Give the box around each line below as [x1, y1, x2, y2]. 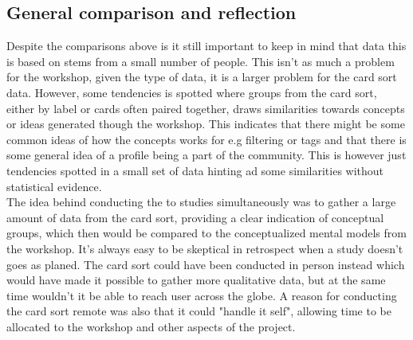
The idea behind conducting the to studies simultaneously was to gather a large [6, 193, 396, 210]
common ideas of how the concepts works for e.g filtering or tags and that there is [6, 131, 407, 147]
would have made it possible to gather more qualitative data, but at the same [6, 272, 386, 288]
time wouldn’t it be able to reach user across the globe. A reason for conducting [6, 287, 397, 303]
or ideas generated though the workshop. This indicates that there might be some [6, 115, 405, 132]
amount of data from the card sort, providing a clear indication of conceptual [6, 209, 384, 225]
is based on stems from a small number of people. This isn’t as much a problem [6, 53, 395, 69]
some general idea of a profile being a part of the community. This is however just [6, 147, 407, 163]
